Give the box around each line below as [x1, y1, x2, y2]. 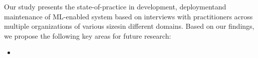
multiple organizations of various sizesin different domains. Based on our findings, [4, 21, 254, 31]
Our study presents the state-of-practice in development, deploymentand [4, 1, 226, 11]
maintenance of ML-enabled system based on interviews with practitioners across [4, 11, 253, 21]
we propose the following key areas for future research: [4, 30, 171, 41]
